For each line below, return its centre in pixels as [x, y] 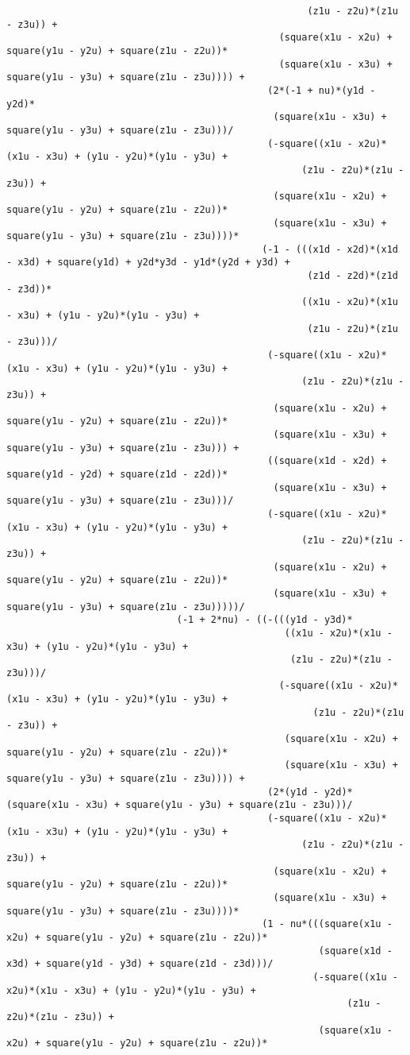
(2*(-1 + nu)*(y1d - [322, 90]
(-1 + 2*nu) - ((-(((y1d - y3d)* [264, 620]
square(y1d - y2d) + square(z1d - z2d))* [117, 474]
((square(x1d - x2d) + [327, 461]
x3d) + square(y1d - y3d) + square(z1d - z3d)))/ [140, 964]
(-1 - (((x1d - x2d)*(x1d [330, 249]
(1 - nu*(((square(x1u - [327, 924]
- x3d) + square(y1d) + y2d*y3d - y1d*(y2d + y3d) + [148, 263]
